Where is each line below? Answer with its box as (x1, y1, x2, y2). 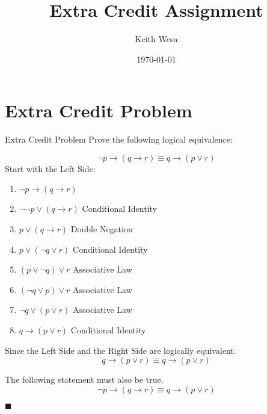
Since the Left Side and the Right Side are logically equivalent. (5, 344, 236, 356)
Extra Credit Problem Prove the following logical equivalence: (5, 133, 233, 146)
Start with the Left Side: (5, 162, 96, 175)
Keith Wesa (135, 32, 178, 45)
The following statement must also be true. (5, 373, 164, 386)
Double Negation (70, 223, 133, 235)
